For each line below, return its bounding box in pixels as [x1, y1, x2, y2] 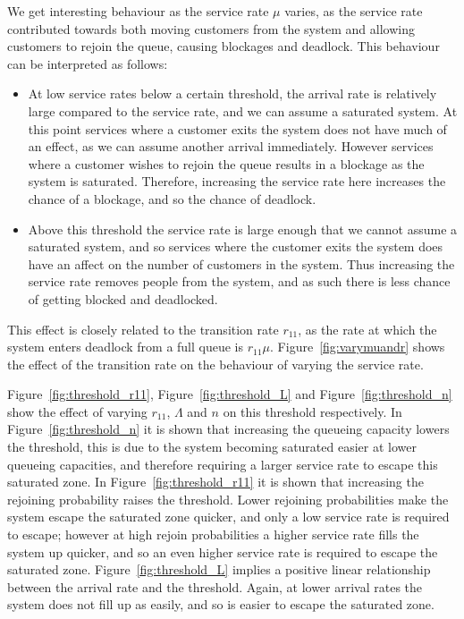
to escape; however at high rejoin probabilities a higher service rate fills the [7, 525, 419, 544]
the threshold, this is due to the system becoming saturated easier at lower [7, 437, 417, 456]
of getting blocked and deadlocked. [28, 289, 218, 308]
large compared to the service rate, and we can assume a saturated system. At [28, 101, 458, 120]
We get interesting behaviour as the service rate [7, 2, 269, 20]
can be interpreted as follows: [7, 54, 168, 72]
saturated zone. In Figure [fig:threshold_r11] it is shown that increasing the [7, 472, 424, 491]
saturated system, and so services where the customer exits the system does [28, 237, 443, 256]
